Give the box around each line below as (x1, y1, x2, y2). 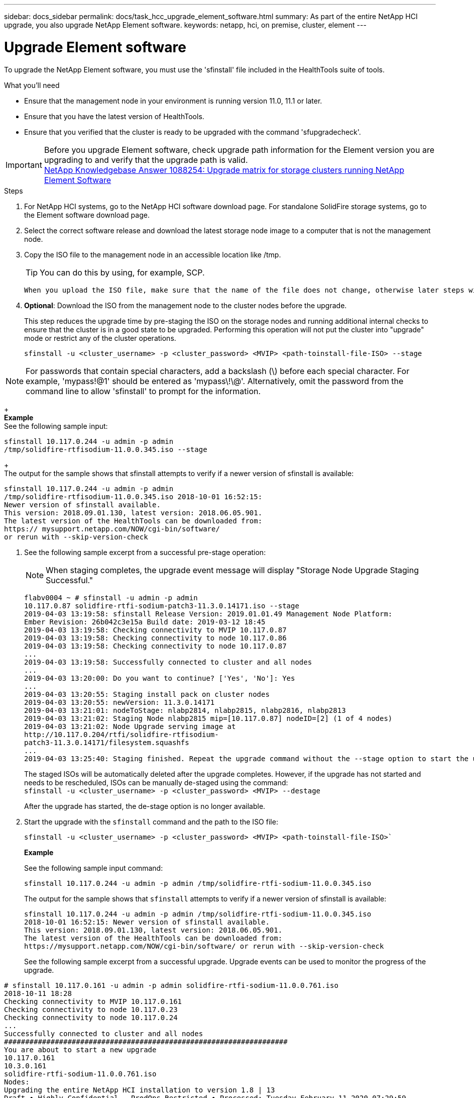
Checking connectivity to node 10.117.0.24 (4, 1013, 178, 1022)
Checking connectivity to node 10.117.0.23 (4, 1005, 178, 1014)
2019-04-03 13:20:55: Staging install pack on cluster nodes (24, 690, 270, 698)
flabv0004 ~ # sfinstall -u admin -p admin (24, 593, 198, 602)
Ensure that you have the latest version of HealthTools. (24, 112, 204, 121)
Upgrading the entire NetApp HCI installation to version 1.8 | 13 (4, 1085, 275, 1094)
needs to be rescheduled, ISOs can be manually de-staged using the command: (24, 778, 288, 787)
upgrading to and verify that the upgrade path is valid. (44, 154, 248, 165)
